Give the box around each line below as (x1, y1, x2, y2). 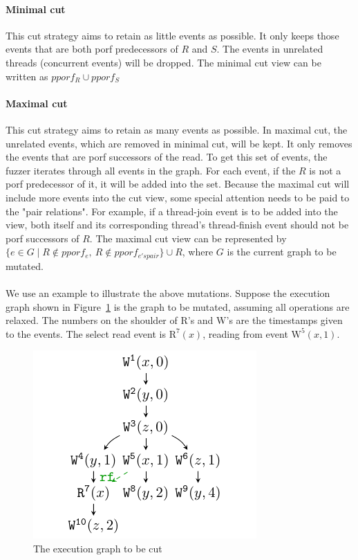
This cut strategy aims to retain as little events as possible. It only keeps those (6, 28, 339, 42)
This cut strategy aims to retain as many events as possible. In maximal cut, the (6, 122, 348, 136)
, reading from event (202, 326, 288, 341)
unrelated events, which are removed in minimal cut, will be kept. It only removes (6, 136, 352, 150)
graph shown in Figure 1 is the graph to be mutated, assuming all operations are (6, 299, 350, 314)
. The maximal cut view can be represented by (89, 231, 287, 245)
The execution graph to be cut (33, 541, 162, 555)
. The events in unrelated (216, 42, 323, 56)
